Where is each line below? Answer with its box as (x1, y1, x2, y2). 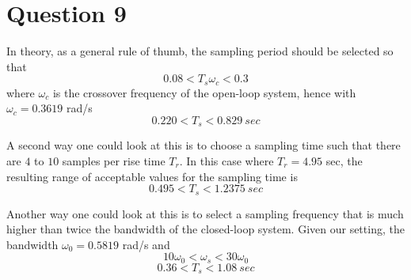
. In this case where (179, 153, 274, 168)
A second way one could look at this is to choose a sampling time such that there (6, 137, 401, 153)
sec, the (325, 153, 363, 168)
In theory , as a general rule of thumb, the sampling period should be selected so (6, 43, 394, 59)
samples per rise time (62, 153, 166, 168)
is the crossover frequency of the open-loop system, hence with (52, 84, 356, 100)
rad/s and (122, 236, 170, 252)
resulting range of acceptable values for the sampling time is (6, 168, 298, 184)
